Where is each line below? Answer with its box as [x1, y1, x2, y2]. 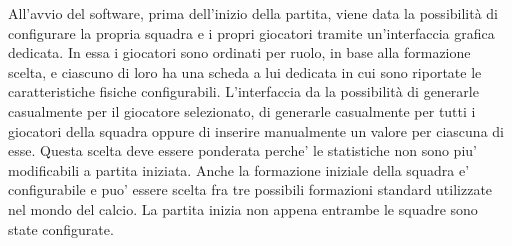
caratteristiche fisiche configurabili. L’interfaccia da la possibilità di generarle [8, 81, 479, 102]
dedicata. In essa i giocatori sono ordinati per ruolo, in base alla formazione [8, 42, 471, 63]
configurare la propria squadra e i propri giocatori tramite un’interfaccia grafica [8, 22, 495, 43]
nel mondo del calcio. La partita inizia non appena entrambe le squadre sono [8, 198, 478, 219]
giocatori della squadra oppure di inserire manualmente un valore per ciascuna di [8, 120, 504, 141]
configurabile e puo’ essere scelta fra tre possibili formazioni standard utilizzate [8, 179, 493, 200]
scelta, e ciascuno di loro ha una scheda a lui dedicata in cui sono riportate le [8, 61, 482, 82]
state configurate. [8, 218, 114, 239]
